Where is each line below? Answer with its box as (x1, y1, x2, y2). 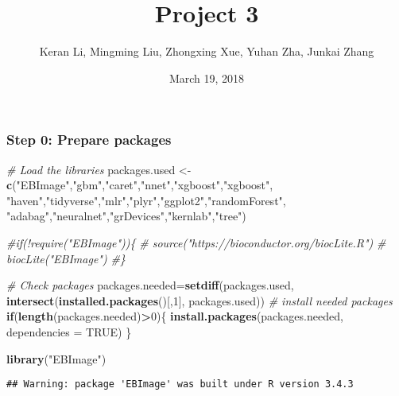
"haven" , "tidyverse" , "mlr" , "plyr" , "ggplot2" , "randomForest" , (6, 192, 286, 208)
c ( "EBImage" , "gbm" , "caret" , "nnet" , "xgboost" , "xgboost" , (6, 177, 273, 193)
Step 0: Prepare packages (6, 130, 172, 149)
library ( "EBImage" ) (6, 350, 107, 367)
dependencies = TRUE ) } (6, 323, 132, 340)
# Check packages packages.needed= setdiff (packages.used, (6, 277, 294, 293)
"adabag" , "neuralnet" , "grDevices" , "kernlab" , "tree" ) (6, 208, 246, 224)
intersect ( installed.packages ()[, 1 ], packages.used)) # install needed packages (6, 292, 393, 309)
